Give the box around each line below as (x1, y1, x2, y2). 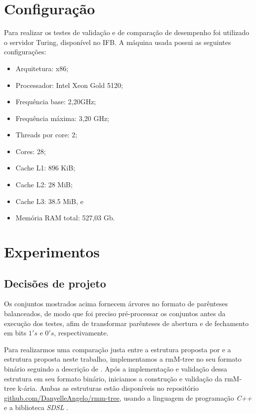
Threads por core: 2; (15, 129, 78, 140)
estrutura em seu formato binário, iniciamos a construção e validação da (4, 373, 222, 383)
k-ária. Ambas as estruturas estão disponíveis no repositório (18, 383, 199, 393)
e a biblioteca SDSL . (4, 402, 68, 413)
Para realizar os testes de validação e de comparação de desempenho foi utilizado (4, 27, 250, 38)
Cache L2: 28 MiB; (15, 179, 73, 190)
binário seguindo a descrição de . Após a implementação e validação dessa (4, 363, 227, 373)
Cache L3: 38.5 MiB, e (15, 196, 84, 206)
